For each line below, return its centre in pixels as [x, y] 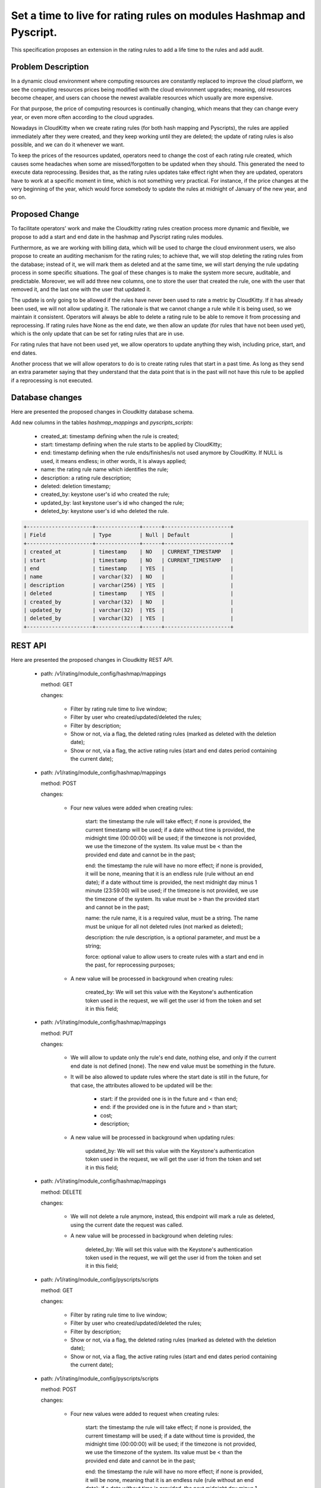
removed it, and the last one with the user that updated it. [81, 289]
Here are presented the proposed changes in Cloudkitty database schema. [103, 411]
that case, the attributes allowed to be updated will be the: [142, 1085]
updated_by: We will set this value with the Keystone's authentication [170, 1151]
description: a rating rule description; [86, 478]
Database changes [47, 397]
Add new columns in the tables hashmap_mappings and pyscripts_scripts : [102, 423]
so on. [19, 197]
